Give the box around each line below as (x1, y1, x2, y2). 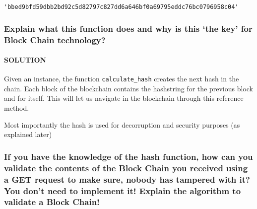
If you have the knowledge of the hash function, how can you (4, 150, 253, 162)
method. (4, 103, 29, 113)
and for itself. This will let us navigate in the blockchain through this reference (4, 93, 244, 103)
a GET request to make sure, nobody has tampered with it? (4, 173, 250, 185)
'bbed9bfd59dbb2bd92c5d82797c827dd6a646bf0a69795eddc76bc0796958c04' (4, 3, 239, 10)
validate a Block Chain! (4, 196, 100, 208)
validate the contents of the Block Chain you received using (4, 161, 248, 174)
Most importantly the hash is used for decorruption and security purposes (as (4, 119, 240, 130)
